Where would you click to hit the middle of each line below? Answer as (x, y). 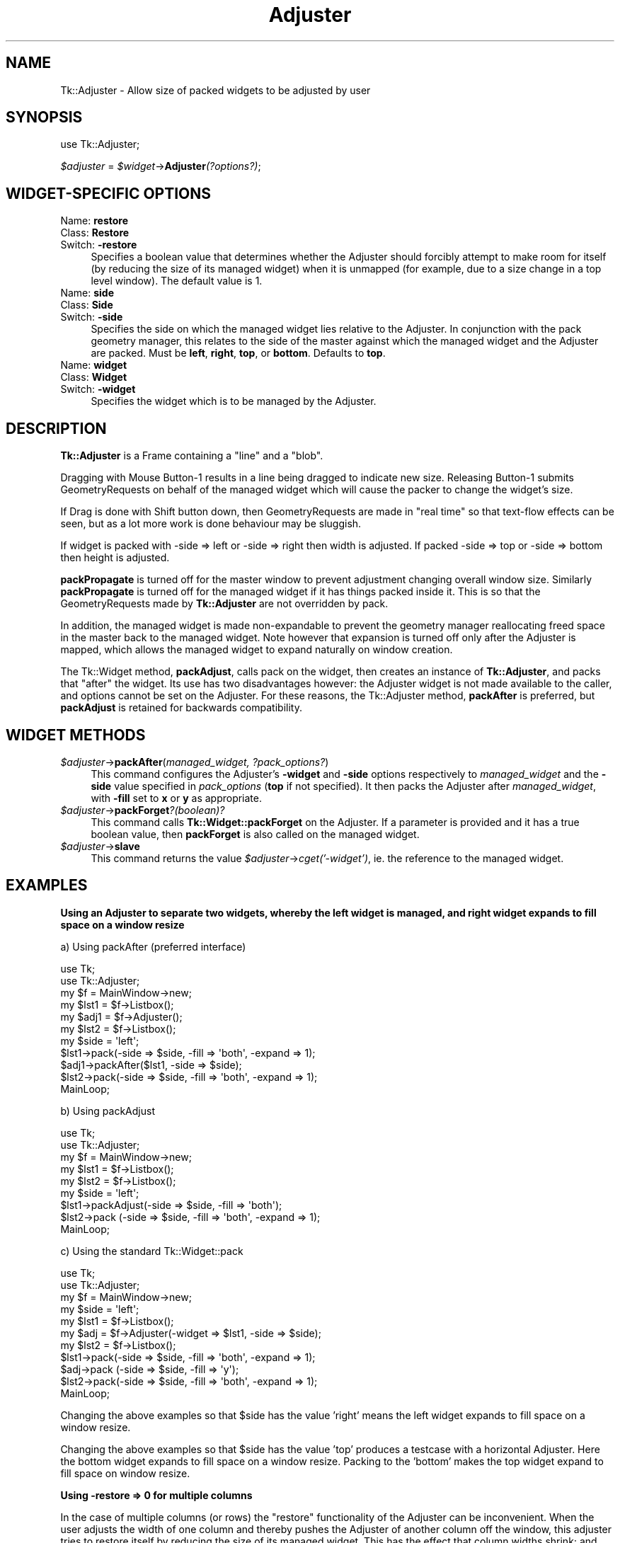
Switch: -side (92, 317)
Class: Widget (94, 377)
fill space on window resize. (125, 1473)
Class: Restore (95, 233)
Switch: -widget (98, 389)
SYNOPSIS (44, 117)
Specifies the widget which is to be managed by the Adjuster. (234, 401)
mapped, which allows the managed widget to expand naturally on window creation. (257, 650)
